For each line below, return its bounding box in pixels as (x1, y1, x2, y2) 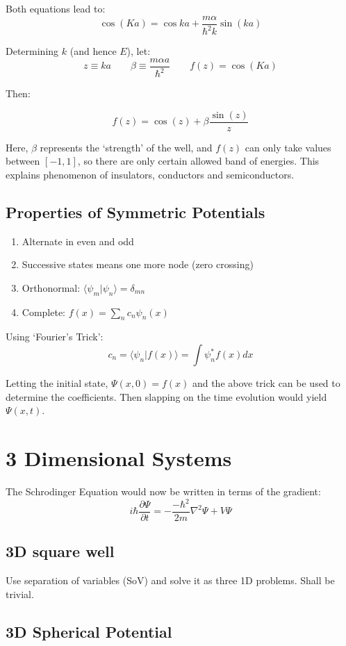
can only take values (245, 140, 331, 154)
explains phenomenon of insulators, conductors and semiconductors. (6, 167, 295, 181)
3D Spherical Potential (6, 620, 172, 642)
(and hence (69, 44, 117, 58)
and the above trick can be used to (192, 376, 340, 390)
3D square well (6, 540, 115, 562)
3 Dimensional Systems (6, 443, 232, 472)
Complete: (22, 304, 66, 319)
